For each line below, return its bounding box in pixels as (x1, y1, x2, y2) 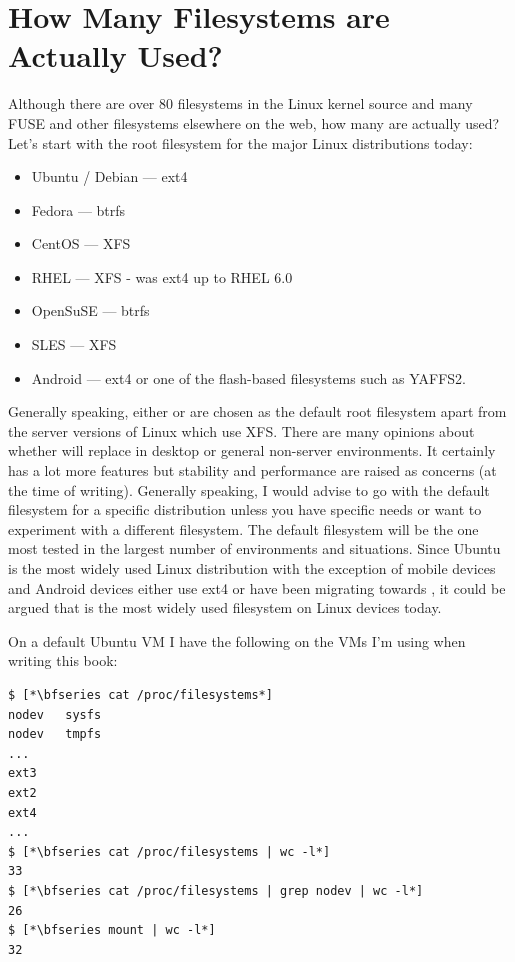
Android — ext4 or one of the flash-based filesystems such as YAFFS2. (31, 367, 467, 388)
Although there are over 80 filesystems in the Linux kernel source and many (8, 93, 473, 114)
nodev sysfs (8, 707, 102, 722)
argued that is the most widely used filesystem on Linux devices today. (8, 597, 442, 618)
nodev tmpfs (8, 727, 102, 742)
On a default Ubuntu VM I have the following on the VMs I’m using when (8, 630, 466, 651)
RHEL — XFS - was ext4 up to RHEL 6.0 (31, 266, 293, 287)
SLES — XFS (31, 334, 117, 355)
